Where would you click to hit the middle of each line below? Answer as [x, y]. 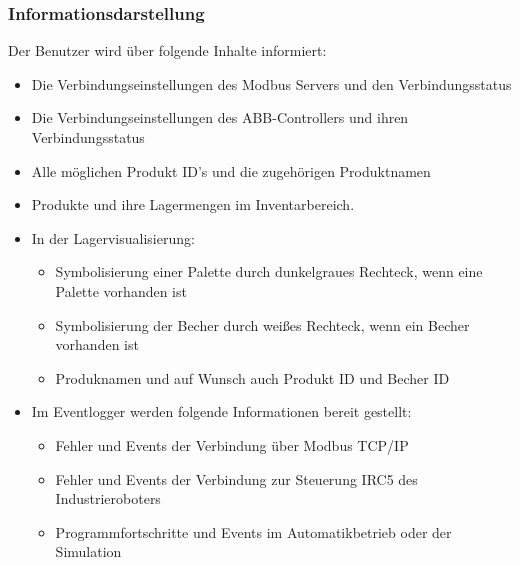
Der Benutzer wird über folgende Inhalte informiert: [167, 50]
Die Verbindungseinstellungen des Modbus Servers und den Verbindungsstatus [271, 83]
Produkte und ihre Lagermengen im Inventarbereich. [193, 204]
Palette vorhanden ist [121, 290]
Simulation [88, 551]
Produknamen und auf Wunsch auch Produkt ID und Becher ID [252, 377]
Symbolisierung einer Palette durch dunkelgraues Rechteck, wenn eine [269, 271]
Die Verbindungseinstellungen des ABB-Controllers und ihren [220, 117]
